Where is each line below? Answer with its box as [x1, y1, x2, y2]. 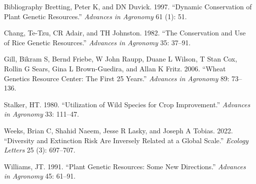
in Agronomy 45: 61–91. [4, 171, 76, 181]
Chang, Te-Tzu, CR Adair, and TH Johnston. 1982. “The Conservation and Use [4, 28, 246, 38]
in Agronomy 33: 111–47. [4, 109, 79, 119]
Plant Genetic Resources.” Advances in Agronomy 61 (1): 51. [4, 11, 187, 21]
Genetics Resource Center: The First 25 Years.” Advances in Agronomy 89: [4, 73, 229, 83]
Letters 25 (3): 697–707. [4, 145, 75, 155]
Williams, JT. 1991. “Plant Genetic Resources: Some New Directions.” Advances [4, 161, 246, 171]
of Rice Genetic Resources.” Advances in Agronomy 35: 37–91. [4, 37, 191, 47]
